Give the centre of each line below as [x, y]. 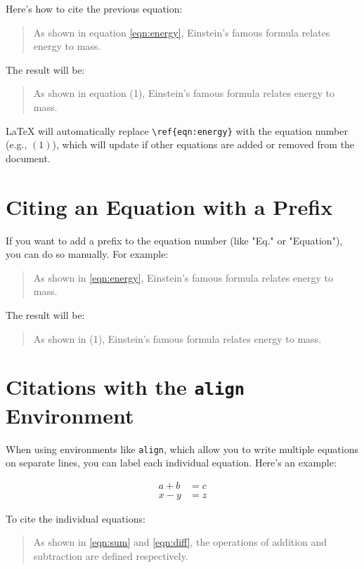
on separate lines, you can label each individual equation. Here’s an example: [171, 463]
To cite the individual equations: [76, 518]
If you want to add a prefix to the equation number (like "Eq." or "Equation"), [174, 240]
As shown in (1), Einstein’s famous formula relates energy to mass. [177, 338]
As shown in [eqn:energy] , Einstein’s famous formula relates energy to [183, 277]
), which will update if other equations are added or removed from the [203, 144]
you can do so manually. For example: [87, 254]
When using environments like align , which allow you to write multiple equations [182, 449]
